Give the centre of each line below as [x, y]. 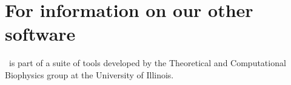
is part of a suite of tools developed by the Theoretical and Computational [147, 63]
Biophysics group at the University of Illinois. [89, 74]
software [40, 34]
